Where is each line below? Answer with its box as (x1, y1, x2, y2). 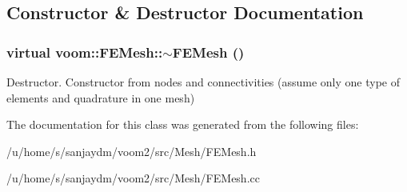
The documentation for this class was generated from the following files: (6, 116, 359, 133)
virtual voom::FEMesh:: (6, 42, 163, 62)
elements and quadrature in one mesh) (6, 89, 195, 106)
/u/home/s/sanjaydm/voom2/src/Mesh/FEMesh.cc (6, 170, 260, 186)
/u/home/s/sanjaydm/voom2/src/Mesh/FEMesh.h (6, 142, 257, 159)
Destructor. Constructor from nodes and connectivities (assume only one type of (6, 74, 401, 90)
